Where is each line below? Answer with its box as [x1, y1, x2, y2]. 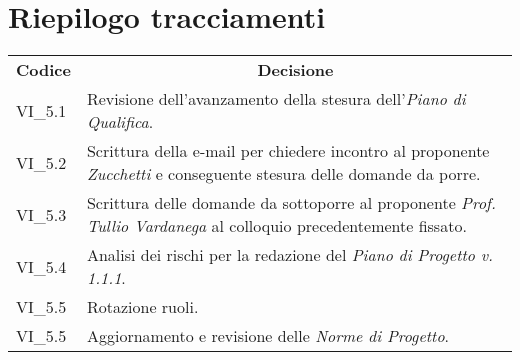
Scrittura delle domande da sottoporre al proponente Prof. [86, 191, 496, 215]
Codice [16, 58, 71, 82]
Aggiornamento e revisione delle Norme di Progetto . [86, 324, 450, 348]
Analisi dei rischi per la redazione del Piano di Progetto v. [86, 243, 494, 267]
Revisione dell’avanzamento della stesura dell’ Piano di [86, 87, 466, 111]
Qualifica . [86, 110, 154, 134]
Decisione [257, 58, 334, 82]
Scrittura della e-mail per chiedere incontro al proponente [86, 139, 490, 163]
